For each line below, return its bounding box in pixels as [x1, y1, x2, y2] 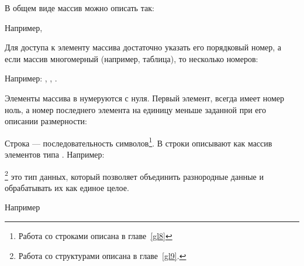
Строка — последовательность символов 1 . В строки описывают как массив [5, 135, 272, 149]
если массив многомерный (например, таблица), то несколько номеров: [5, 52, 258, 64]
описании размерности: [5, 115, 87, 127]
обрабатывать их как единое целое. [5, 181, 129, 193]
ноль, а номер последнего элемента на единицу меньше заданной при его [5, 103, 266, 115]
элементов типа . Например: [5, 148, 105, 160]
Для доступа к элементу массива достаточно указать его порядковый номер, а [5, 41, 282, 53]
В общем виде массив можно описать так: [5, 2, 154, 13]
